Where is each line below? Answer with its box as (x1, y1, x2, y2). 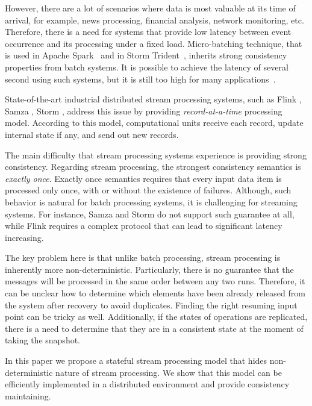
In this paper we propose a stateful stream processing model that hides (5, 354, 267, 367)
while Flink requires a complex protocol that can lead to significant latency (5, 219, 282, 232)
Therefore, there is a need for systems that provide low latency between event (5, 25, 292, 38)
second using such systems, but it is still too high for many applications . (5, 72, 276, 85)
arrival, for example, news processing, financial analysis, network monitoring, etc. (5, 13, 304, 26)
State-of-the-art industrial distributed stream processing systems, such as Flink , (5, 93, 302, 105)
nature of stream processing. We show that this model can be (55, 366, 282, 378)
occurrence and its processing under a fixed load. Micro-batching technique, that (5, 37, 302, 49)
